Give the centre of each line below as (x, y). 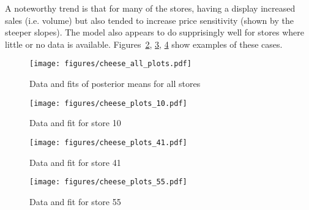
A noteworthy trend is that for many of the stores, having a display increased (150, 8)
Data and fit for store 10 (75, 123)
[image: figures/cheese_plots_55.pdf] (108, 182)
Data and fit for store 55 (75, 201)
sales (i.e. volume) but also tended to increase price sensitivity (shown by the (149, 20)
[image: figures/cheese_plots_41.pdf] (108, 142)
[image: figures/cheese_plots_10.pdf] (108, 103)
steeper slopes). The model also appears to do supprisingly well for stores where (154, 32)
